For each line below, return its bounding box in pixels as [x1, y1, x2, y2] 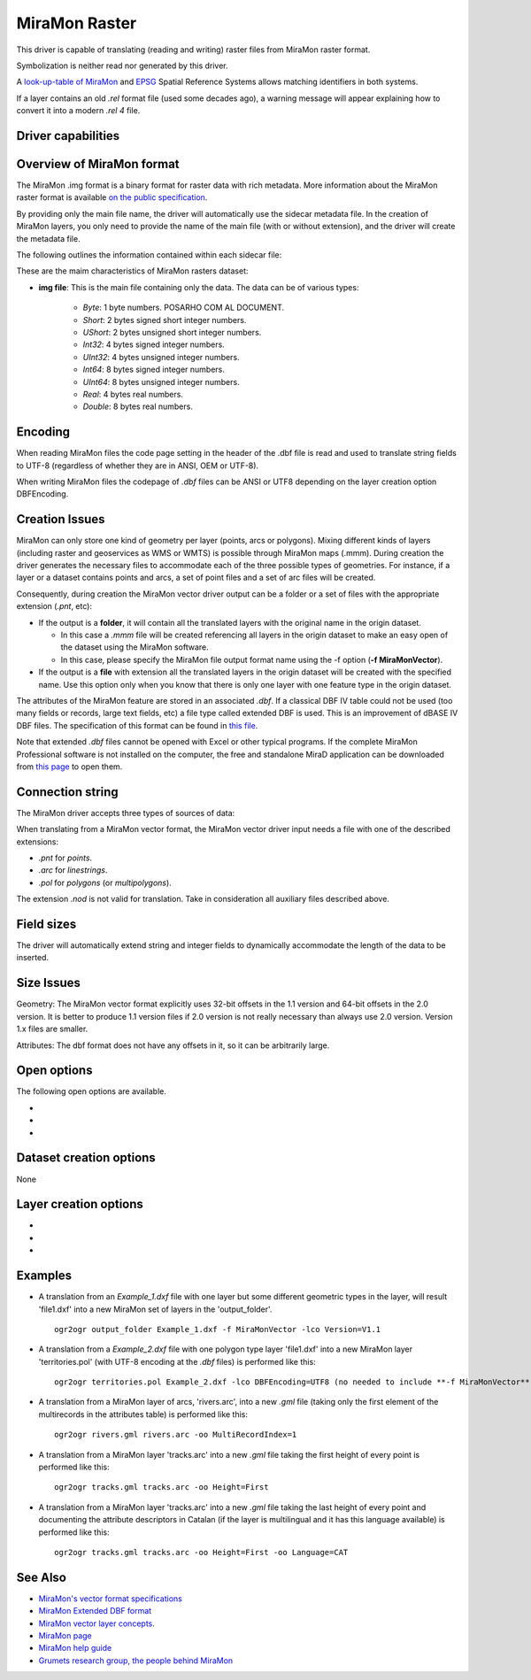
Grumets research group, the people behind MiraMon [38, 1655, 234, 1666]
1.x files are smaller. [16, 1023, 88, 1035]
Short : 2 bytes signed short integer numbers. [82, 314, 247, 325]
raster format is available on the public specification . [16, 192, 208, 203]
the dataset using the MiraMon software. [60, 642, 210, 652]
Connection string [16, 784, 119, 799]
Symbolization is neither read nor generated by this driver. [16, 60, 229, 71]
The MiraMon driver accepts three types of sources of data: [16, 807, 235, 818]
